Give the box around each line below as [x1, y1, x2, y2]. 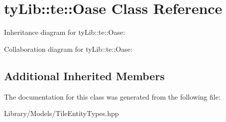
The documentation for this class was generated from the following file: [4, 91, 221, 102]
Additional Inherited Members [4, 68, 165, 83]
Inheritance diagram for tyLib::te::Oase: [4, 27, 125, 37]
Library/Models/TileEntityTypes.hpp [4, 108, 119, 119]
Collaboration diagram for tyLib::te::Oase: [4, 43, 132, 54]
